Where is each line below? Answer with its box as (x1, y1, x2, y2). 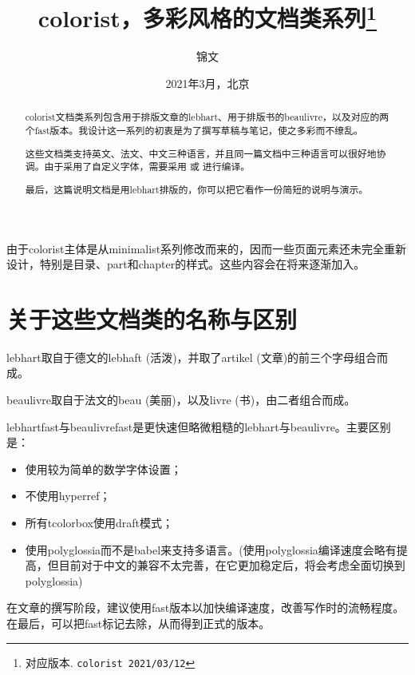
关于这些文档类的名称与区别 (6, 302, 298, 335)
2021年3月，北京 (165, 75, 250, 92)
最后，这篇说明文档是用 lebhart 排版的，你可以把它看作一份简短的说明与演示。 (25, 182, 369, 196)
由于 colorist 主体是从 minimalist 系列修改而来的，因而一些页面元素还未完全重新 (6, 240, 407, 256)
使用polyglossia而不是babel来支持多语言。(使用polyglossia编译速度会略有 (25, 541, 397, 558)
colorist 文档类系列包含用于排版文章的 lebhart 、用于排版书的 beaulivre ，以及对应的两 (25, 110, 389, 124)
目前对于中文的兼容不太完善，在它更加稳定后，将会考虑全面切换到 (58, 557, 405, 574)
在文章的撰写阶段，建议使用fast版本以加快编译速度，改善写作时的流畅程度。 (6, 599, 405, 616)
